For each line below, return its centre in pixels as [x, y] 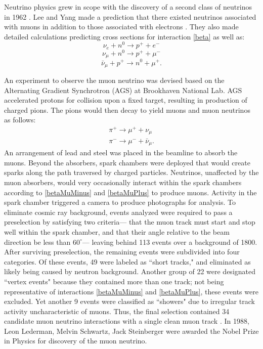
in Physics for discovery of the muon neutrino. [76, 341]
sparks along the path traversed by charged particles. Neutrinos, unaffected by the [131, 172]
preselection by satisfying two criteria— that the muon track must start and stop [130, 222]
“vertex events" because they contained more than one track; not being [114, 281]
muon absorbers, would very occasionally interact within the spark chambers [123, 182]
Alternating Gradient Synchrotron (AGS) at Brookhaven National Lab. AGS [123, 90]
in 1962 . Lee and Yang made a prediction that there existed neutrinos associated [130, 16]
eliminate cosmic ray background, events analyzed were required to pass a [118, 212]
